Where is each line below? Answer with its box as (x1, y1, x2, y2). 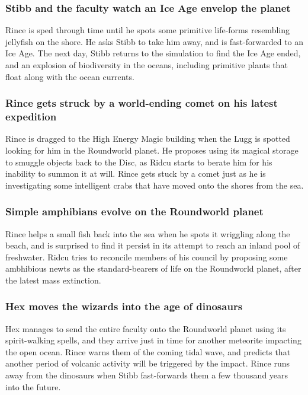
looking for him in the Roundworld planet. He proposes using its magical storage (5, 144, 299, 156)
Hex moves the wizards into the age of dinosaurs (5, 299, 243, 314)
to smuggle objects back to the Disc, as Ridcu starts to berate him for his (5, 155, 272, 168)
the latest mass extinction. (5, 273, 101, 286)
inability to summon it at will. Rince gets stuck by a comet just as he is (5, 167, 266, 180)
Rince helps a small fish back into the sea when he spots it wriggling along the (5, 227, 290, 240)
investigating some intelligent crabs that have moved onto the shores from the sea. (5, 179, 304, 191)
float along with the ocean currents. (5, 70, 134, 82)
